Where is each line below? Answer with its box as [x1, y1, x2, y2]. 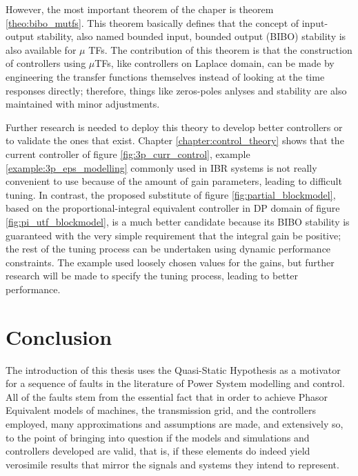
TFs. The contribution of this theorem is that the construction [88, 42, 352, 57]
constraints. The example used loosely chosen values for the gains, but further [6, 255, 335, 269]
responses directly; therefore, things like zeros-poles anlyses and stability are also [6, 83, 347, 97]
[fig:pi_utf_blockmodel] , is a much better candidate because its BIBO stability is [6, 214, 350, 228]
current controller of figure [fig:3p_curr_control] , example [6, 146, 250, 161]
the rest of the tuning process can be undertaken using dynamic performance [6, 241, 331, 256]
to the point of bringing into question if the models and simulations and [6, 430, 310, 444]
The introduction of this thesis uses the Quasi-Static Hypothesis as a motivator [6, 362, 341, 377]
